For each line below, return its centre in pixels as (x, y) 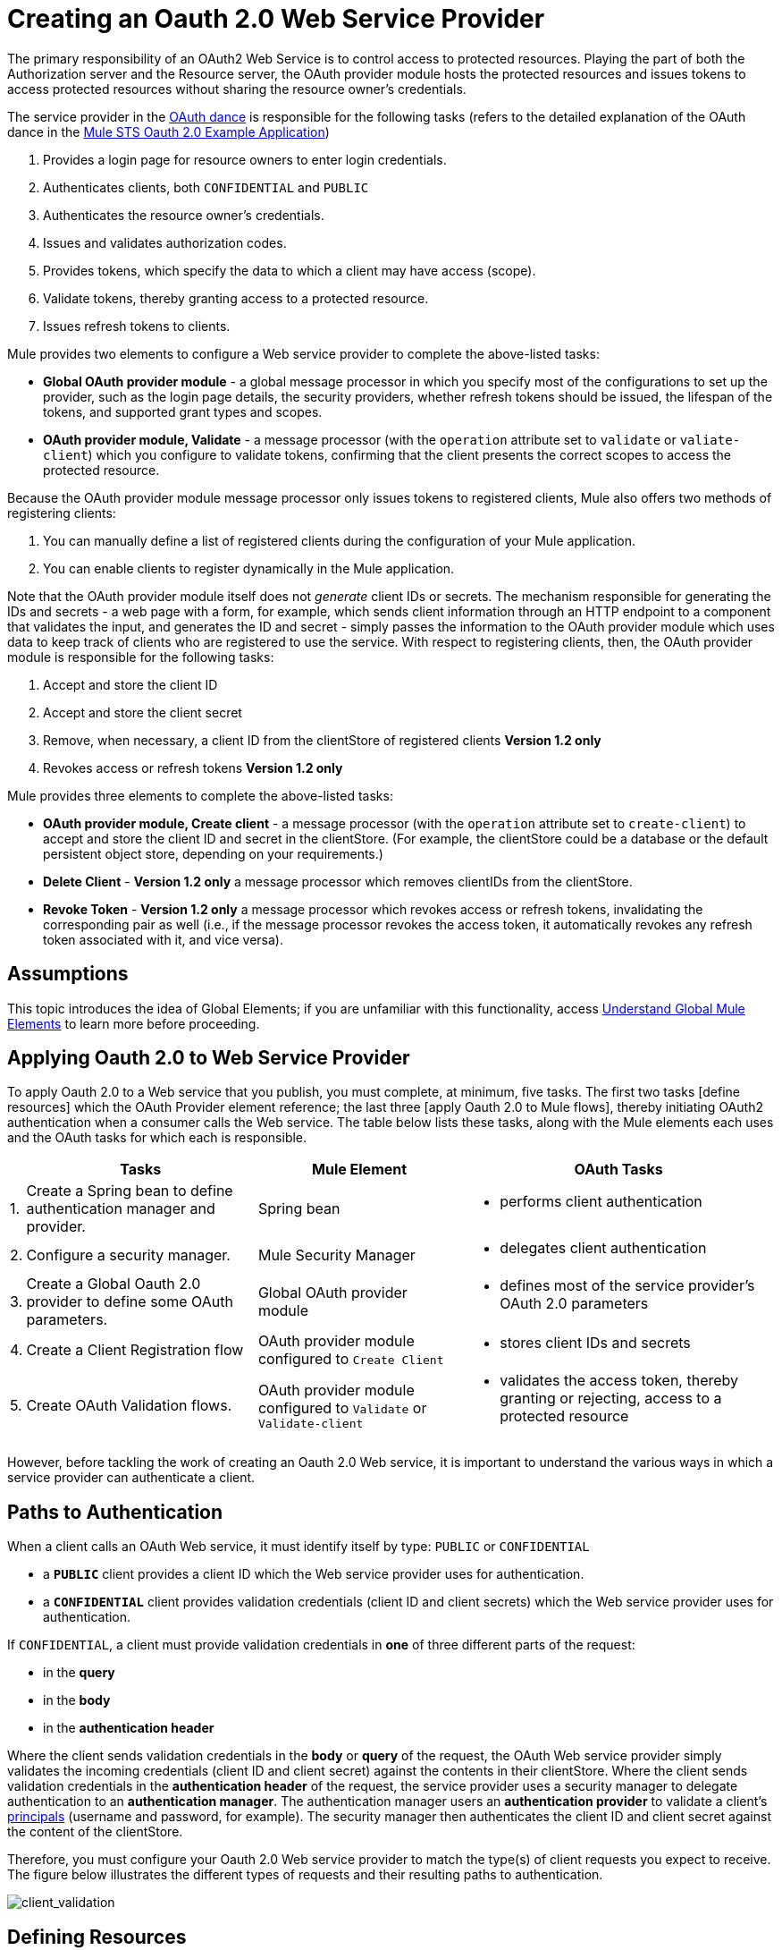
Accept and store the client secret (143, 712)
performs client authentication (601, 1202)
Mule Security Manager (336, 1255)
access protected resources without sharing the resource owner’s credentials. (237, 89)
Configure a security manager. (128, 1255)
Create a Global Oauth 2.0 (114, 1284)
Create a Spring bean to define (130, 1191)
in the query (79, 1673)
